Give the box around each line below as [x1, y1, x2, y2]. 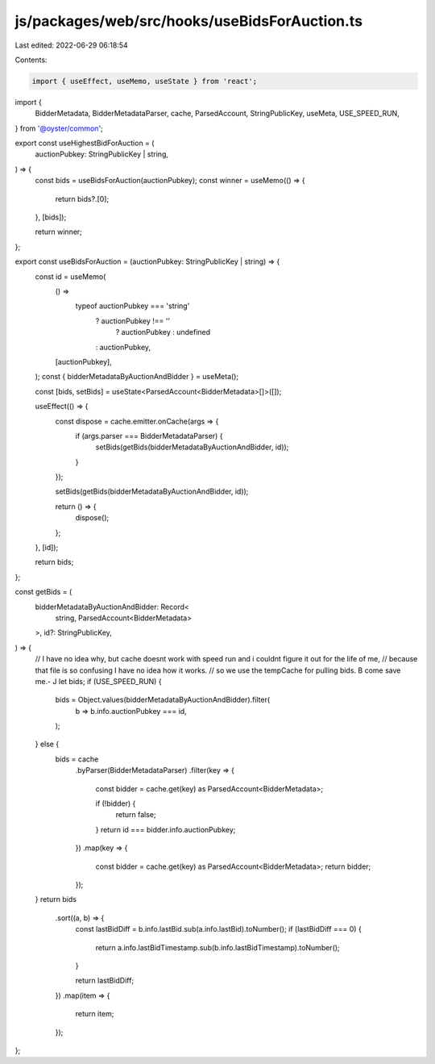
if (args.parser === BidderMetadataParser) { [75, 431, 223, 440]
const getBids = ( [14, 587, 72, 597]
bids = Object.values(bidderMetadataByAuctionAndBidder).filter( [55, 695, 271, 705]
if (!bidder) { [95, 799, 136, 808]
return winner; [35, 227, 82, 237]
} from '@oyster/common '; [14, 123, 104, 133]
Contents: [14, 55, 48, 65]
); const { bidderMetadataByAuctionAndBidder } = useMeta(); [35, 372, 239, 382]
